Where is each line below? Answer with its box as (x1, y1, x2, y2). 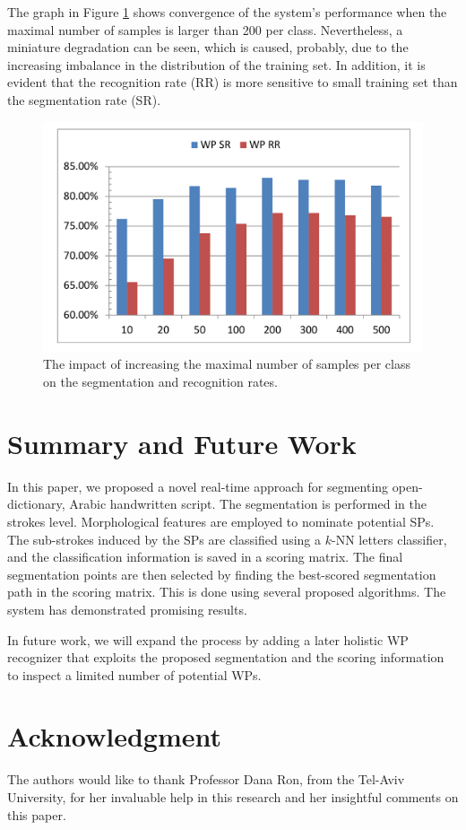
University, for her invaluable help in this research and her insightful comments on (7, 788, 459, 807)
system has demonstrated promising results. (7, 599, 247, 618)
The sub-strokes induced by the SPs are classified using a (7, 529, 322, 548)
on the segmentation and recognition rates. (43, 372, 278, 391)
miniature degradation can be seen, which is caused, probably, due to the (7, 38, 409, 57)
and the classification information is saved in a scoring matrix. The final (7, 547, 403, 566)
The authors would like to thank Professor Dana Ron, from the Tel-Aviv (7, 770, 405, 789)
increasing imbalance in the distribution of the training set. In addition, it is (7, 55, 426, 74)
